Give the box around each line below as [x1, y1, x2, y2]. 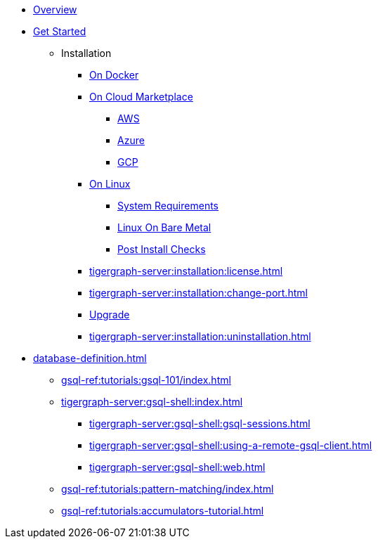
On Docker [89, 69, 139, 81]
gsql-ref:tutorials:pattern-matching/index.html [61, 483, 274, 495]
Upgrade [89, 309, 130, 320]
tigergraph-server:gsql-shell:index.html [61, 396, 243, 408]
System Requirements [117, 200, 219, 212]
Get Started [33, 25, 86, 37]
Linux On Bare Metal [117, 221, 211, 233]
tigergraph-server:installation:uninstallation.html [89, 330, 311, 342]
